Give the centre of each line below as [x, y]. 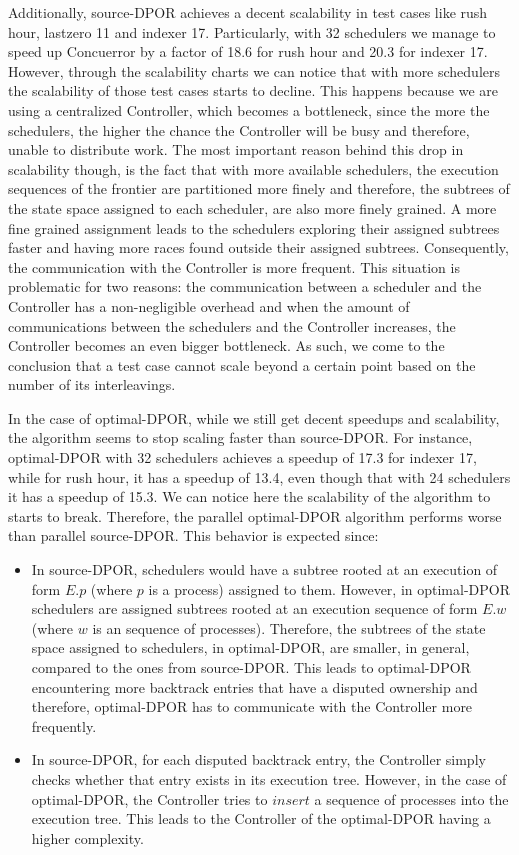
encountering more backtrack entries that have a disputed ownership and [254, 686]
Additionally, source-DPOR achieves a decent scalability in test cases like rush [248, 12]
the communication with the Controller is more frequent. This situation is [234, 266]
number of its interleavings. [92, 384]
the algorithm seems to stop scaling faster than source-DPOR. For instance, [240, 437]
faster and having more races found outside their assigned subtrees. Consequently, [258, 247]
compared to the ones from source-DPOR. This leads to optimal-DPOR [251, 667]
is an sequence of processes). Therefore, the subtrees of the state [289, 627]
